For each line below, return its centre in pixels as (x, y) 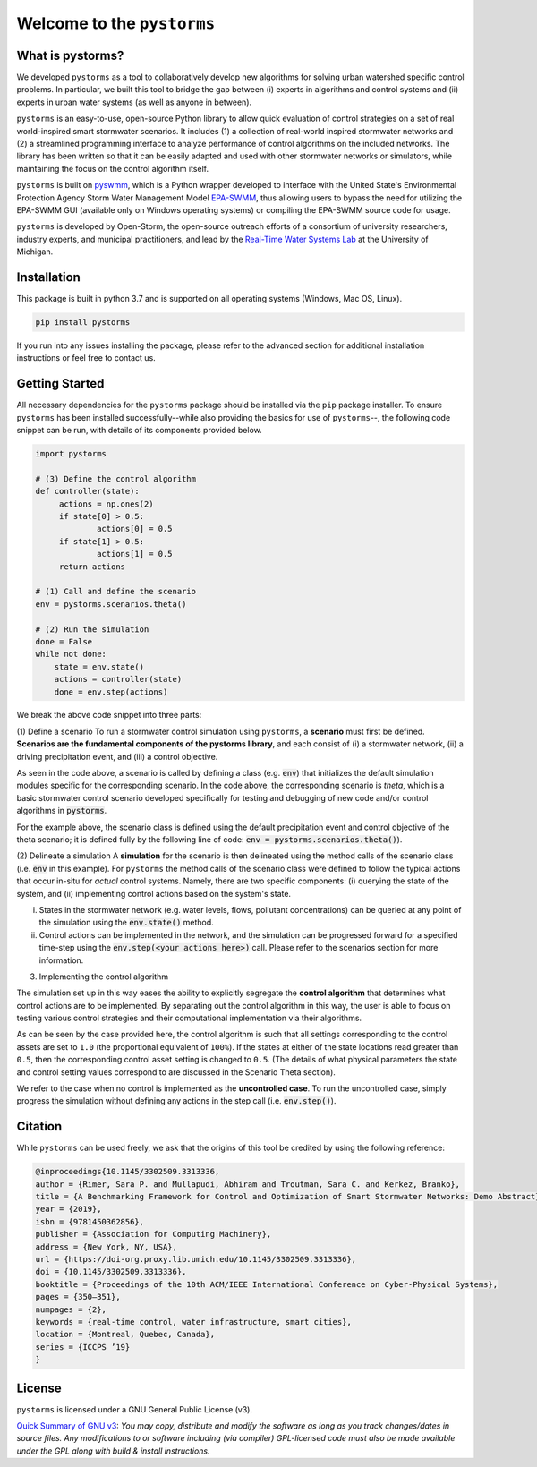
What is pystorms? (70, 55)
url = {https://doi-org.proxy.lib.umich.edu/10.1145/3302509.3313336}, (196, 1259)
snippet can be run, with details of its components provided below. (140, 431)
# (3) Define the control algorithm (116, 478)
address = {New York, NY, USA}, (107, 1247)
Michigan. (35, 252)
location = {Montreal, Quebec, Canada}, (125, 1335)
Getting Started (60, 384)
